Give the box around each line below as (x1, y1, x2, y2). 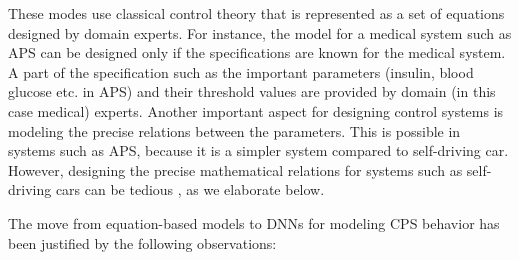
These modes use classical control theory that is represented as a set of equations (8, 3, 505, 23)
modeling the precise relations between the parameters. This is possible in (8, 120, 461, 141)
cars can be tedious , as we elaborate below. (55, 179, 325, 200)
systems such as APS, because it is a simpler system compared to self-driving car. (8, 140, 509, 161)
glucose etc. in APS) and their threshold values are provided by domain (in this (8, 81, 496, 102)
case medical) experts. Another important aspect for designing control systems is (8, 100, 504, 121)
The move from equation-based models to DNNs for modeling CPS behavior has (8, 212, 500, 233)
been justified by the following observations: (8, 232, 277, 253)
